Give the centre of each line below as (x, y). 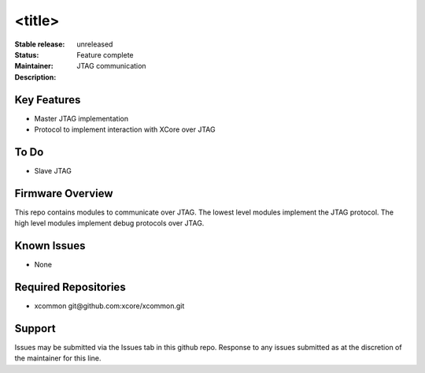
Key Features (48, 100)
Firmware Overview (64, 193)
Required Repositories (70, 287)
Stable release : (40, 44)
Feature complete (105, 54)
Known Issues (50, 246)
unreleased (95, 44)
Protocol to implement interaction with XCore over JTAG (125, 129)
